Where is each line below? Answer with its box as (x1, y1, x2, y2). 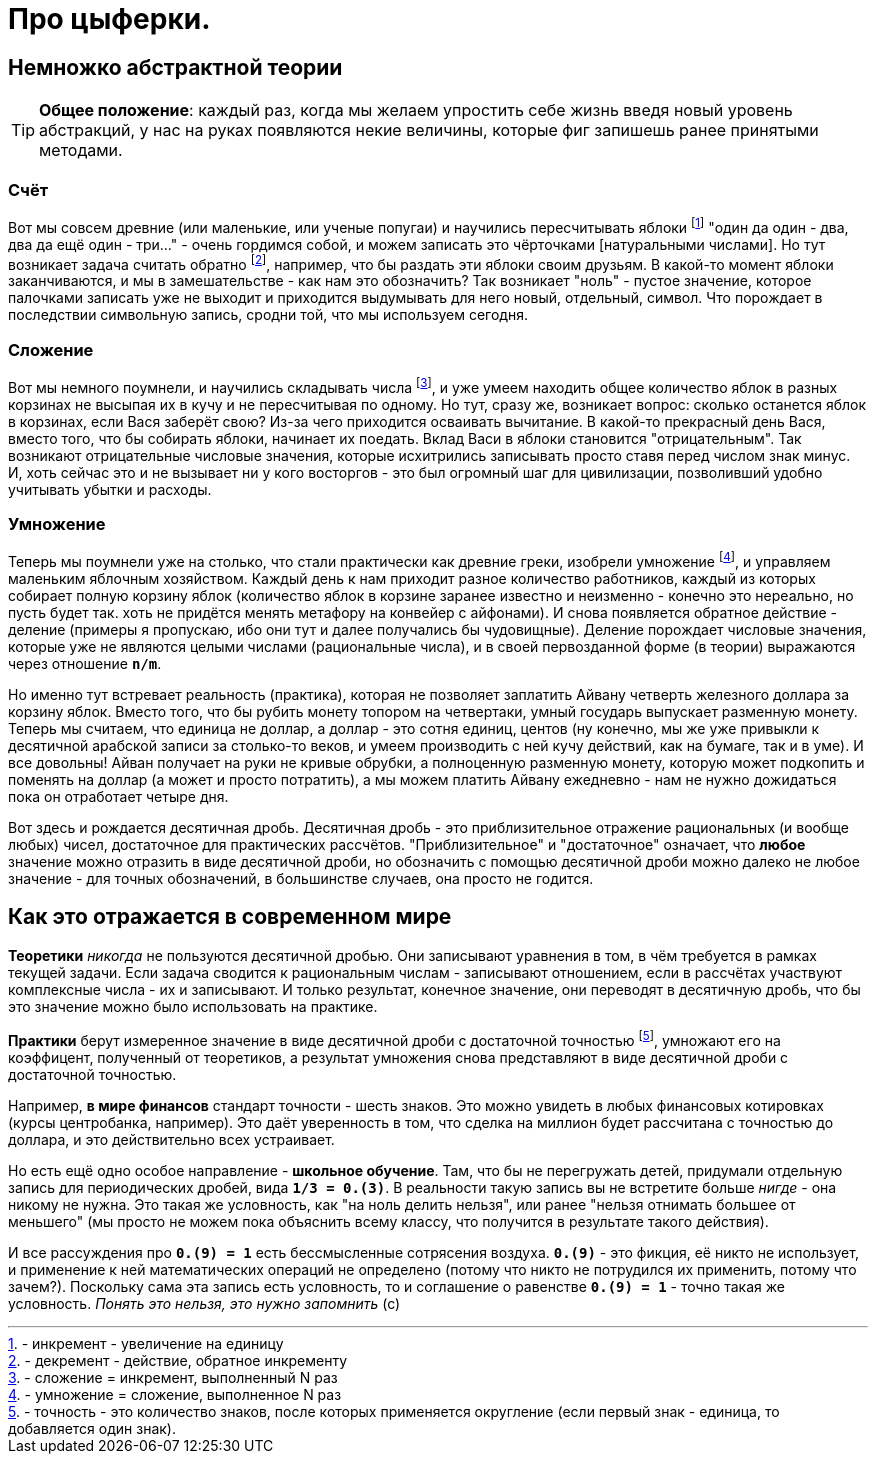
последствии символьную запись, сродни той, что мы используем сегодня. (8, 306, 528, 324)
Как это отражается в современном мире (8, 904, 452, 930)
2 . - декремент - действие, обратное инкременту (8, 1351, 348, 1369)
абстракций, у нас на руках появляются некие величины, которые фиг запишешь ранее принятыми (39, 120, 819, 141)
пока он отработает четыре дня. (8, 788, 229, 806)
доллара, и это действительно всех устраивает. (8, 1130, 335, 1148)
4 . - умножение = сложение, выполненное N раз (8, 1385, 342, 1403)
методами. (39, 140, 123, 161)
